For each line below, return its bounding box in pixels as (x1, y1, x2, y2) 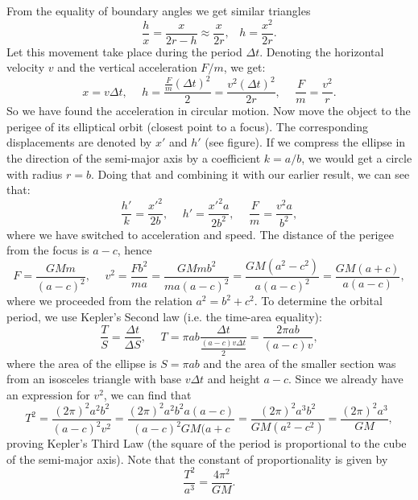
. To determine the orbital (254, 292, 383, 309)
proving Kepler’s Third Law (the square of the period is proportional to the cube (6, 435, 407, 452)
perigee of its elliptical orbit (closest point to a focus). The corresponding (6, 118, 368, 134)
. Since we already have (288, 370, 404, 387)
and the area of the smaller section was (203, 354, 396, 371)
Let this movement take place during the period (6, 43, 242, 60)
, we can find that (103, 386, 192, 403)
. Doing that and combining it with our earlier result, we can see (91, 165, 410, 182)
